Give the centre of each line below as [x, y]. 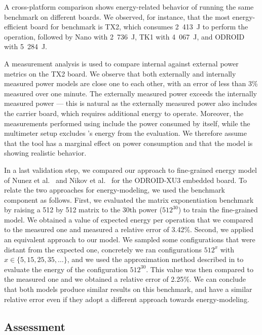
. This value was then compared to [200, 269]
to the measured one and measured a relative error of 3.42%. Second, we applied [129, 229]
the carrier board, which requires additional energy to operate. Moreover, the [124, 113]
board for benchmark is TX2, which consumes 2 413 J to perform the [139, 27]
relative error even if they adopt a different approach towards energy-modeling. [127, 299]
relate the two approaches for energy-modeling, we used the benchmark [115, 190]
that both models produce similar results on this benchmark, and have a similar [128, 289]
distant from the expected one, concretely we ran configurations [103, 249]
